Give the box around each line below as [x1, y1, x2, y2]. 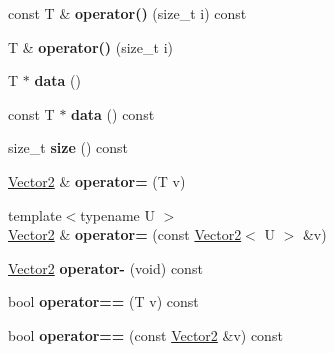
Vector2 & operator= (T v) [8, 170, 186, 191]
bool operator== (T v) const [8, 291, 199, 312]
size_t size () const [8, 137, 128, 158]
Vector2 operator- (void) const [8, 257, 203, 278]
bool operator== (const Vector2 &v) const [8, 324, 283, 345]
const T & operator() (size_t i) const [8, 3, 247, 23]
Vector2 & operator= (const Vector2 [8, 224, 242, 245]
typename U [80, 204, 155, 225]
